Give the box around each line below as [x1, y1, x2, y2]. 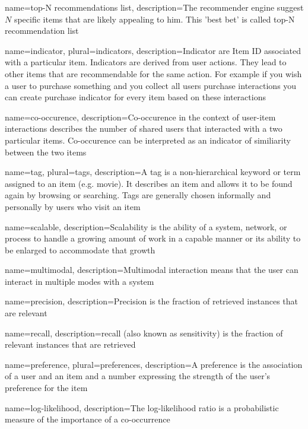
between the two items [5, 145, 87, 158]
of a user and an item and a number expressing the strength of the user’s [5, 370, 271, 382]
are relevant [5, 307, 47, 319]
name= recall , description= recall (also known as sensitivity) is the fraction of [5, 326, 283, 339]
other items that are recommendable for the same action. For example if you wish [5, 67, 302, 80]
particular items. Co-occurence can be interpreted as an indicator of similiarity [5, 134, 291, 146]
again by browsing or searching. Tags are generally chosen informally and [5, 189, 271, 201]
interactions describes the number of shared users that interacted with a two [5, 122, 282, 135]
